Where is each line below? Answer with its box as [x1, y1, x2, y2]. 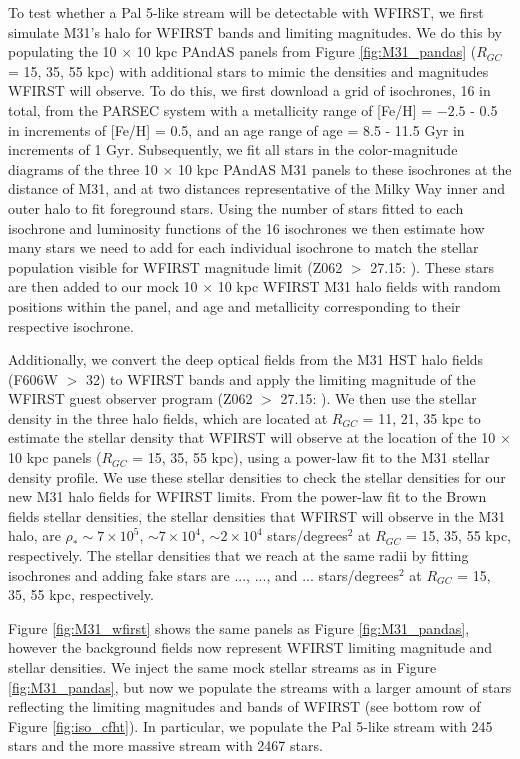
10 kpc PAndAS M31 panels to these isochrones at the [178, 158, 512, 179]
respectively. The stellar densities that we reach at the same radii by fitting [8, 545, 469, 566]
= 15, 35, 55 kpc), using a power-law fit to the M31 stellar [132, 447, 490, 468]
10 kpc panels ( [8, 447, 102, 468]
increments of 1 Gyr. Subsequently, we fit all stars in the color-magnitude [8, 139, 458, 160]
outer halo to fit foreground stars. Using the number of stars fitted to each [8, 197, 464, 218]
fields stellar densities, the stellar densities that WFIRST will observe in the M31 [8, 505, 506, 526]
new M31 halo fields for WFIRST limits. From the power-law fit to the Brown [8, 486, 487, 507]
